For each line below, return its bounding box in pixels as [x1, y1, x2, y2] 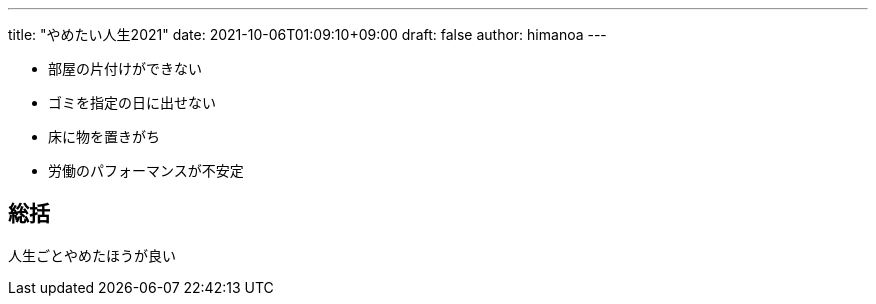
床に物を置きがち [48, 128, 160, 145]
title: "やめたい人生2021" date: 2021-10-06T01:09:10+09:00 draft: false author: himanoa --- [8, 26, 607, 43]
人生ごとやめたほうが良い [8, 246, 176, 264]
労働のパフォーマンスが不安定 [48, 162, 244, 179]
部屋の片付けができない [48, 60, 202, 77]
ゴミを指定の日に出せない [48, 94, 216, 111]
